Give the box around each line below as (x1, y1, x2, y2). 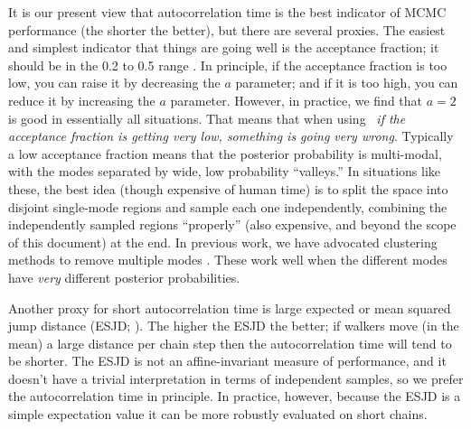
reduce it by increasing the (8, 90, 155, 109)
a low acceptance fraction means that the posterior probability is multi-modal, (8, 144, 442, 163)
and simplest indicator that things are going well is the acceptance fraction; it (8, 38, 439, 57)
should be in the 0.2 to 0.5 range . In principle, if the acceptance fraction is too (8, 55, 447, 74)
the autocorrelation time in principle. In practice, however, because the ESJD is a (8, 387, 461, 406)
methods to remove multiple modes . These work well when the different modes (8, 250, 447, 269)
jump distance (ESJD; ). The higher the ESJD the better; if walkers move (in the (8, 316, 459, 335)
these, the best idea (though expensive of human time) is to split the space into (8, 179, 448, 198)
